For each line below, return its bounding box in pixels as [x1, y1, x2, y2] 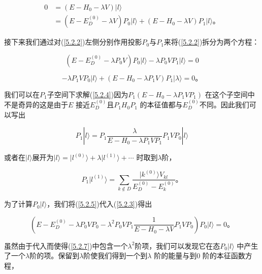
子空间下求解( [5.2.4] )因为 [47, 89, 128, 99]
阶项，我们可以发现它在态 [135, 240, 220, 251]
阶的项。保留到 [29, 250, 80, 261]
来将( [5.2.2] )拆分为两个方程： [163, 36, 259, 47]
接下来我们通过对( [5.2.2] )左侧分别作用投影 [4, 36, 142, 47]
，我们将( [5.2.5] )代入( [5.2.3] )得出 [47, 199, 152, 209]
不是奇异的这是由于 [4, 99, 68, 110]
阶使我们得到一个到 [83, 250, 148, 261]
